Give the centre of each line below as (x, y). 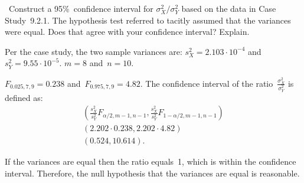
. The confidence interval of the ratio (207, 83)
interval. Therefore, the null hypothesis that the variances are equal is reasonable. (152, 173)
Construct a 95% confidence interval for (81, 8)
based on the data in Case (229, 8)
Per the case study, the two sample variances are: (94, 51)
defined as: (24, 97)
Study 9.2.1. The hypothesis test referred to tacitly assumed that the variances (148, 20)
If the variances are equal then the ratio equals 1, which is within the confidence (151, 161)
